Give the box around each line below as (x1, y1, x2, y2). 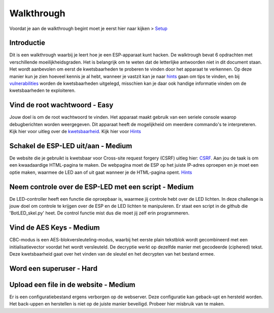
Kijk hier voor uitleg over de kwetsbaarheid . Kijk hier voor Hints (9, 129, 142, 135)
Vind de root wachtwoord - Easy (9, 101, 114, 109)
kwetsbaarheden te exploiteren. (9, 87, 76, 93)
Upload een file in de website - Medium (9, 280, 135, 289)
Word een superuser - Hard (9, 264, 97, 273)
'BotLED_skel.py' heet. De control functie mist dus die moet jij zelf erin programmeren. (9, 210, 190, 216)
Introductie (9, 39, 46, 47)
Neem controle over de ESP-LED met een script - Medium (9, 182, 194, 191)
